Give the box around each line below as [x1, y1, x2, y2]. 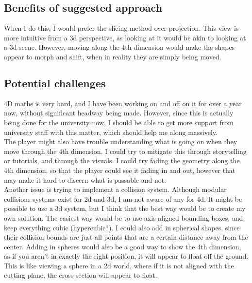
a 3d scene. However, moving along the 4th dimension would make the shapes [4, 42, 235, 52]
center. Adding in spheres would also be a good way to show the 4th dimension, [4, 241, 241, 251]
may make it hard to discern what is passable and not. [4, 174, 167, 185]
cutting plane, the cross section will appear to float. [4, 270, 157, 280]
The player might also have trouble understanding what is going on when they [4, 136, 237, 147]
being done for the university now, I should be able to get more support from [4, 117, 234, 127]
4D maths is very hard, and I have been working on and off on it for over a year [4, 98, 242, 108]
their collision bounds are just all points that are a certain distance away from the [4, 232, 248, 242]
